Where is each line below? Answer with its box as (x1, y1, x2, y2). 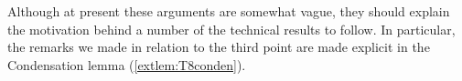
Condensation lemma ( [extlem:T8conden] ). (7, 55, 246, 74)
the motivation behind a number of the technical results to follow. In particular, (7, 19, 456, 38)
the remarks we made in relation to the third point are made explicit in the (7, 37, 430, 56)
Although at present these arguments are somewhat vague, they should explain (7, 2, 450, 20)
